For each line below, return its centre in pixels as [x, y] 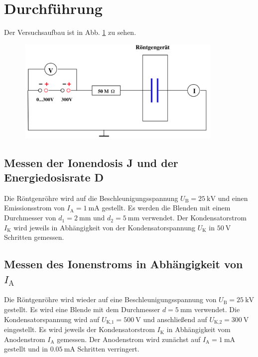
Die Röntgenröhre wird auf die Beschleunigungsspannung [91, 198]
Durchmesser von [30, 218]
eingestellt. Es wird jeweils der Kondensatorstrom [79, 329]
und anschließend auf [175, 319]
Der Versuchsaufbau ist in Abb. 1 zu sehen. [70, 32]
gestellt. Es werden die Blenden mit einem [166, 208]
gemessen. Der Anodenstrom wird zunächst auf [129, 339]
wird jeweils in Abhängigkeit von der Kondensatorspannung [105, 227]
